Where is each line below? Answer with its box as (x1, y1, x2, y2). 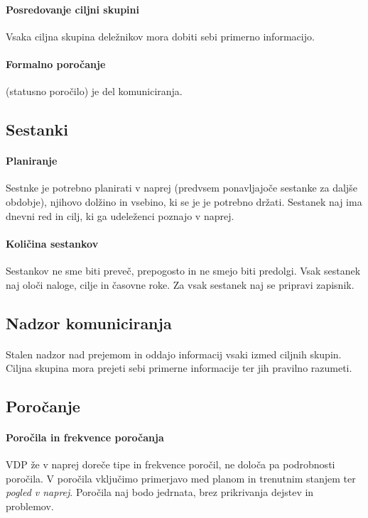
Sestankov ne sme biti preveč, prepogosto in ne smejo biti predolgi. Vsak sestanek (6, 263, 361, 277)
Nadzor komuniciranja (6, 312, 172, 334)
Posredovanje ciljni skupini (6, 1, 139, 16)
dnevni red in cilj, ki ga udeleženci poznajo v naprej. (6, 208, 234, 223)
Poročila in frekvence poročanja (6, 430, 164, 445)
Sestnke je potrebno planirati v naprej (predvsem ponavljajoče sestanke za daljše (6, 180, 357, 195)
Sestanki (6, 119, 69, 140)
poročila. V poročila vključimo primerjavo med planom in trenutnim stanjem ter (6, 470, 356, 485)
